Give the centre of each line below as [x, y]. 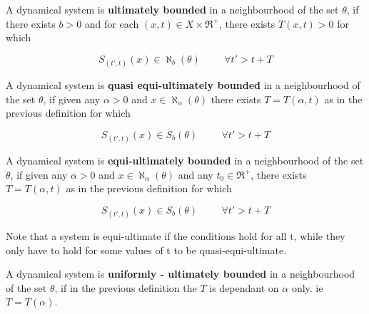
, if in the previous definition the [126, 287]
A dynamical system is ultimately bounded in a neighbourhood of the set [172, 9]
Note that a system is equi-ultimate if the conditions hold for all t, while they [176, 235]
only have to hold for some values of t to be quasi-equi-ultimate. [146, 250]
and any [196, 174]
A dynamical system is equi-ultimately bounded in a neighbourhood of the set [185, 160]
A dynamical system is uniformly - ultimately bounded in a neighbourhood [181, 274]
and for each [112, 23]
